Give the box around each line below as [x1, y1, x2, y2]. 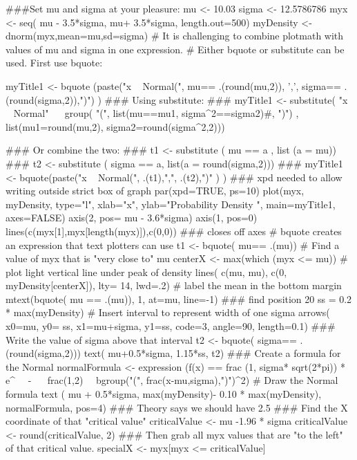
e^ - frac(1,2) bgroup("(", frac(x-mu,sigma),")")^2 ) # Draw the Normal [6, 373, 338, 387]
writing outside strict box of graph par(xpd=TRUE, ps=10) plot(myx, [6, 183, 305, 198]
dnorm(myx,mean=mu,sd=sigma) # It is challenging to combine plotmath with [6, 28, 344, 43]
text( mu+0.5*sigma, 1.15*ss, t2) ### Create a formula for [84, 346, 341, 360]
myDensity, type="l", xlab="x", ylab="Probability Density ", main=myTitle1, [6, 196, 336, 211]
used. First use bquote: [6, 55, 103, 70]
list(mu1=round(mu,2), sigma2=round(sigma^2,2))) [6, 119, 225, 134]
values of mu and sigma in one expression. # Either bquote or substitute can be [6, 42, 345, 56]
